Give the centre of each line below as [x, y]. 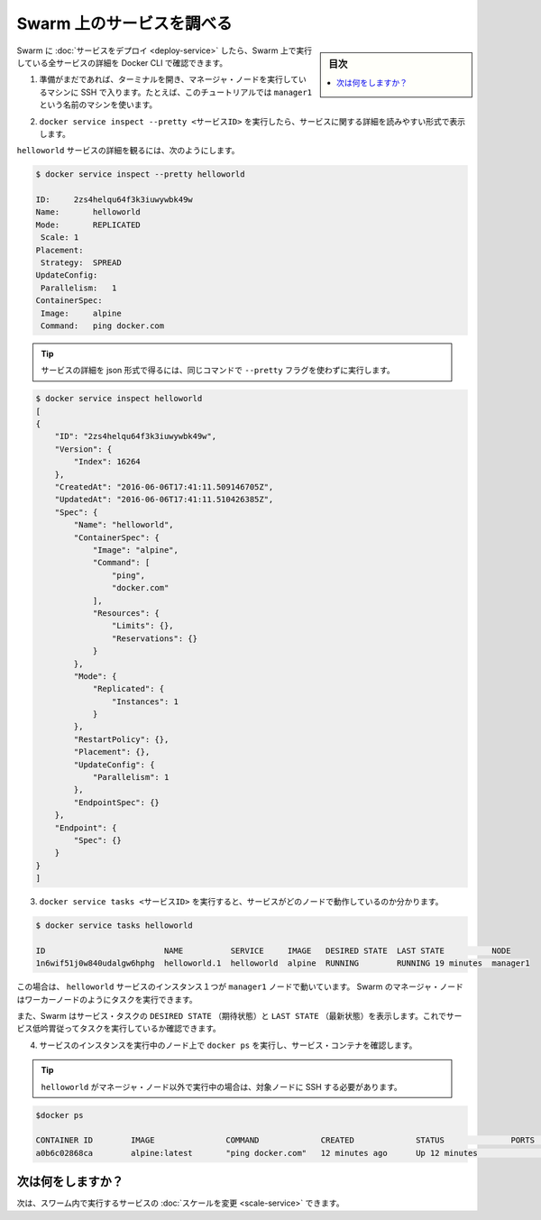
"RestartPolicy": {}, [121, 739]
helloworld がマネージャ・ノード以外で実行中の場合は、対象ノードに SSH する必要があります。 [222, 1087]
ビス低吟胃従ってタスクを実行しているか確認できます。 [119, 1029]
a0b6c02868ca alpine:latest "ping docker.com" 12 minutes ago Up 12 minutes [257, 1153]
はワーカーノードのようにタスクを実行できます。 [107, 999]
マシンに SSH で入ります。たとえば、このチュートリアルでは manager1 [179, 92]
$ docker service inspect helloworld [119, 399]
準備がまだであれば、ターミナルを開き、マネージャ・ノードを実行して [169, 79]
